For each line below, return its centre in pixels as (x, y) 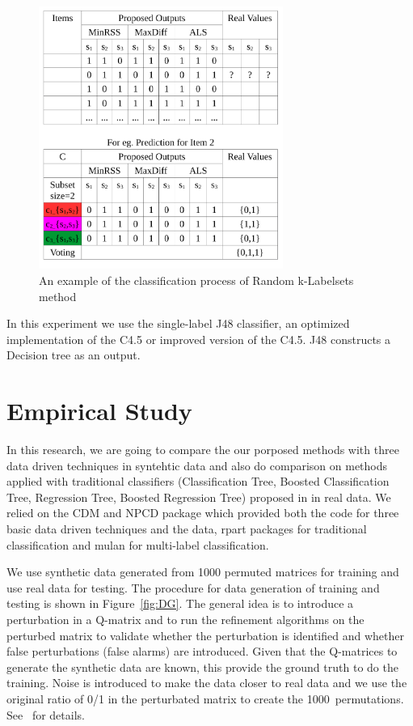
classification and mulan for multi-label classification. (138, 544)
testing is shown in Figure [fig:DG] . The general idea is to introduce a (180, 603)
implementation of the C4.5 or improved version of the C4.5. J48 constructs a (199, 339)
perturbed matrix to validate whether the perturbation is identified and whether (205, 635)
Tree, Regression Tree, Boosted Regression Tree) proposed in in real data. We (199, 497)
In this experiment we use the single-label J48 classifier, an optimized (178, 323)
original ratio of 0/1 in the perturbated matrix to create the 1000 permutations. (205, 698)
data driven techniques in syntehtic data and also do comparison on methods (197, 465)
